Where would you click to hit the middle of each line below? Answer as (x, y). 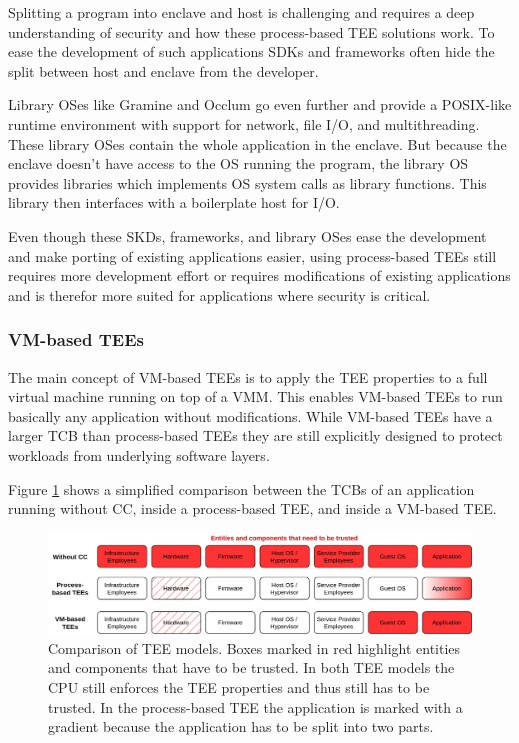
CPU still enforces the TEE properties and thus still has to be (239, 686)
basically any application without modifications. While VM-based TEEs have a (250, 415)
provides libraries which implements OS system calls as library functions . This (247, 182)
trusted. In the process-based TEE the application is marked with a (255, 706)
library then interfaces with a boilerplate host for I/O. (174, 202)
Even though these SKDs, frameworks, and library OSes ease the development (247, 235)
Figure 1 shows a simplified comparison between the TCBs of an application (241, 488)
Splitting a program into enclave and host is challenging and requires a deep (241, 12)
